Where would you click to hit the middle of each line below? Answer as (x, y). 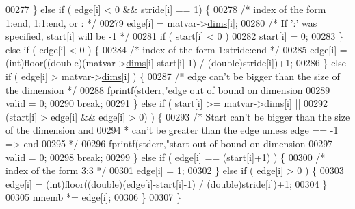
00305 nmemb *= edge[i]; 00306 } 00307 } (94, 197)
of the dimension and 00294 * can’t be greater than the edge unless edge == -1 (172, 130)
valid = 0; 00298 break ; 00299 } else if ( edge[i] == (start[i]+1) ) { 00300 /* (166, 157)
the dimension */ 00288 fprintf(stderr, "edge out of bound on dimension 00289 (168, 89)
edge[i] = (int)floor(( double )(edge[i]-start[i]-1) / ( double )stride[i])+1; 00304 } (167, 183)
